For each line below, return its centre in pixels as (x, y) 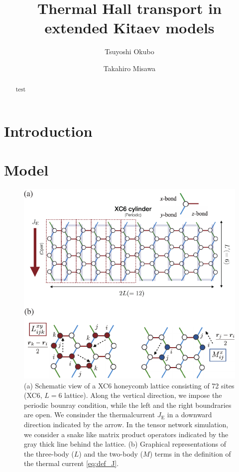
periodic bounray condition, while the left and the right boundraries (128, 405)
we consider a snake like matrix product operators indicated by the (126, 434)
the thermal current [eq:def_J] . (71, 463)
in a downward (189, 415)
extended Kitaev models (129, 28)
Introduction (48, 131)
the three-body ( (49, 453)
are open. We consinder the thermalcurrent (90, 415)
